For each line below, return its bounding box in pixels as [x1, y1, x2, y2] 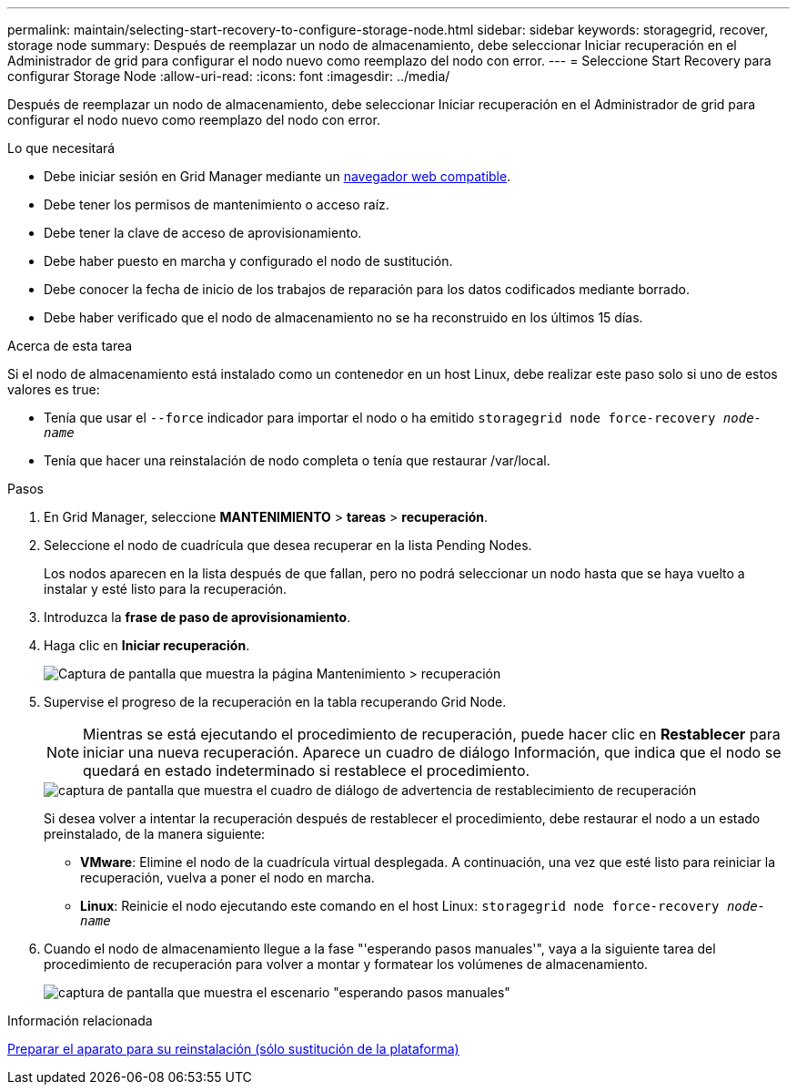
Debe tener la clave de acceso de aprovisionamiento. [44, 225, 362, 240]
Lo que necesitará [7, 140, 116, 156]
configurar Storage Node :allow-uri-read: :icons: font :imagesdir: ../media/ [7, 68, 450, 84]
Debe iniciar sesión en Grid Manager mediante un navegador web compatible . [44, 168, 511, 184]
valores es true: [7, 382, 100, 397]
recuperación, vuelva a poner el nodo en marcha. [80, 870, 375, 885]
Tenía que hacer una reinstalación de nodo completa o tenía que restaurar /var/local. [44, 453, 550, 468]
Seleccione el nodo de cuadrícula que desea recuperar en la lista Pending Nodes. [44, 537, 532, 553]
